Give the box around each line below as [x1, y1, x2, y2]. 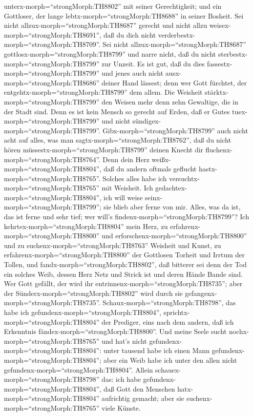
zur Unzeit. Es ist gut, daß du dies [102, 58, 205, 68]
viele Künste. [102, 402, 141, 413]
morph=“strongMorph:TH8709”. [4, 39, 101, 49]
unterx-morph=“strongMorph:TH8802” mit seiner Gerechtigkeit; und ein [4, 1, 222, 11]
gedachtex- [155, 183, 187, 193]
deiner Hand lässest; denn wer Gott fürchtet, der [102, 77, 247, 87]
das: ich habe [102, 374, 141, 384]
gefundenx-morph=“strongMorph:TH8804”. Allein [4, 364, 153, 374]
